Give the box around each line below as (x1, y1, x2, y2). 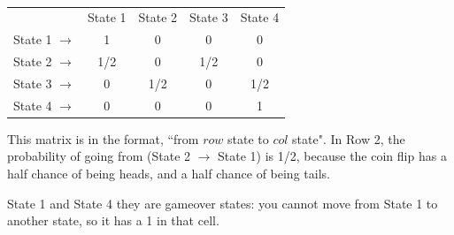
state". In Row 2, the (292, 129, 405, 148)
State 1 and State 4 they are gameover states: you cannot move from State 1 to (7, 193, 438, 212)
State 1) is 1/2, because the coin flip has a (218, 147, 447, 165)
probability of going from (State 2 (7, 147, 191, 165)
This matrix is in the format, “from (7, 129, 199, 148)
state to (227, 129, 269, 148)
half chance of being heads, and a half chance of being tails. (7, 164, 330, 182)
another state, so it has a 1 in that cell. (7, 211, 219, 230)
